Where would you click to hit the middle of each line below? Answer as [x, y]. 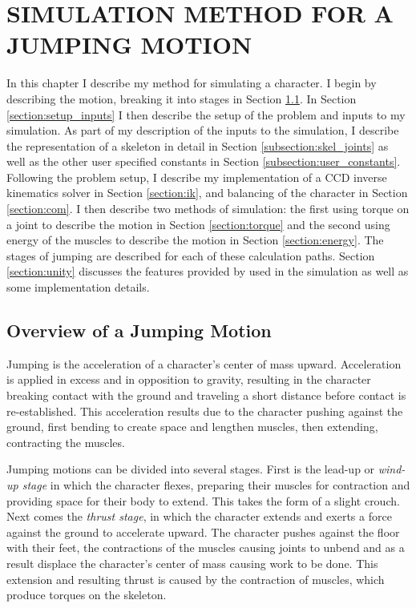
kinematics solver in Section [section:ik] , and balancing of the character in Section [207, 193]
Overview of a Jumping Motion [139, 330]
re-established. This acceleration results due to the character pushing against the [205, 411]
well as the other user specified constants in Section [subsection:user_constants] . [204, 161]
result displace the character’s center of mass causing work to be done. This [192, 563]
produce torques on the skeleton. [87, 595]
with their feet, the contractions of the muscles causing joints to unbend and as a [206, 548]
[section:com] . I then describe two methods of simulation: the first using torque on [208, 209]
